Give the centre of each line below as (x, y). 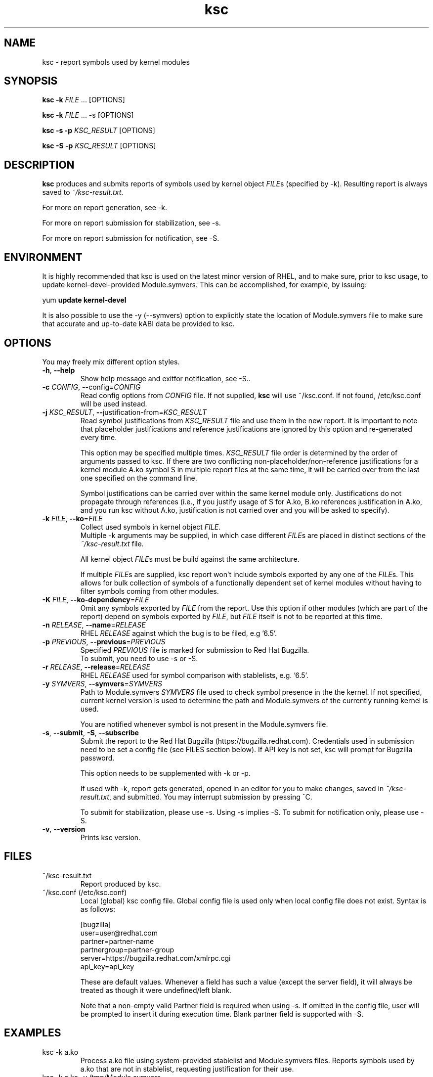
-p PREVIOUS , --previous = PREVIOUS (104, 641)
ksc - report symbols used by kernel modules (116, 62)
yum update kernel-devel (84, 300)
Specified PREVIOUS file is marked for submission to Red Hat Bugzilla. (195, 650)
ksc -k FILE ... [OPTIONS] (84, 100)
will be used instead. (114, 404)
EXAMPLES (33, 1033)
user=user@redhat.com (119, 933)
